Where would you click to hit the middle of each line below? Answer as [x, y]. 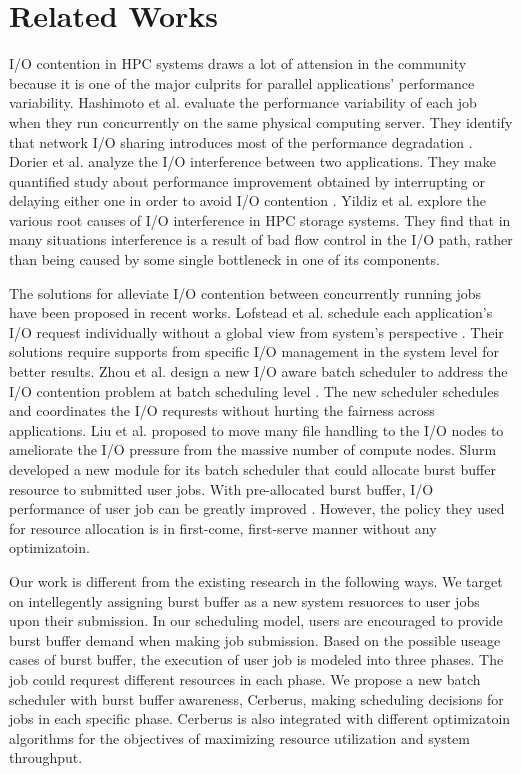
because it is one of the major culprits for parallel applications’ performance [242, 82]
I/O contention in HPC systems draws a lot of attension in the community [238, 63]
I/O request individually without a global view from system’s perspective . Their [256, 331]
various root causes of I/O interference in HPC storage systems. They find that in [260, 219]
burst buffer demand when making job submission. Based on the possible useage [255, 639]
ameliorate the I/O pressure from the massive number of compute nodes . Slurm [253, 449]
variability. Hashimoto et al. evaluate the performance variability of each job [243, 102]
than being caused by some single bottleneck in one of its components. [224, 259]
